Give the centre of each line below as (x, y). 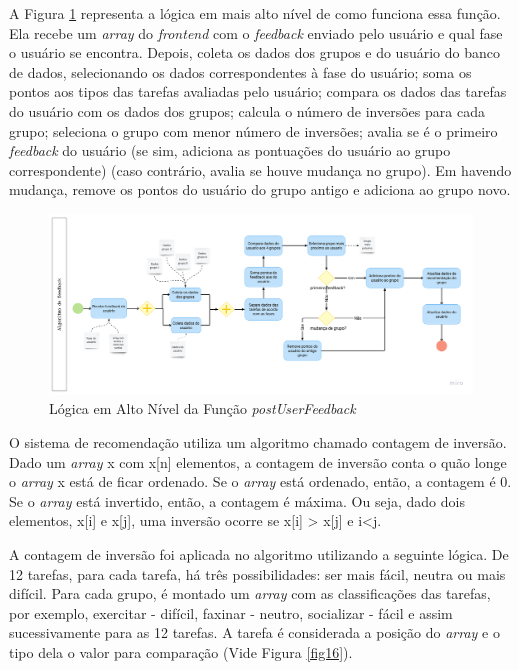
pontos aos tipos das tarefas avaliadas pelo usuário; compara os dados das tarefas (258, 91)
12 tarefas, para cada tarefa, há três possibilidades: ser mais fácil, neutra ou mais (257, 573)
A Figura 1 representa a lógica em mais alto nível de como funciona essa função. (255, 13)
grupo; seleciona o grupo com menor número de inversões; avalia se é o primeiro (253, 130)
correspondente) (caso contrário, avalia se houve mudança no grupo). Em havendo (260, 169)
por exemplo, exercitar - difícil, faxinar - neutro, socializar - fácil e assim (231, 612)
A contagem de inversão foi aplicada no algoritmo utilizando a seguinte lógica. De (259, 554)
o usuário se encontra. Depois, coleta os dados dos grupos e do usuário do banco (254, 52)
